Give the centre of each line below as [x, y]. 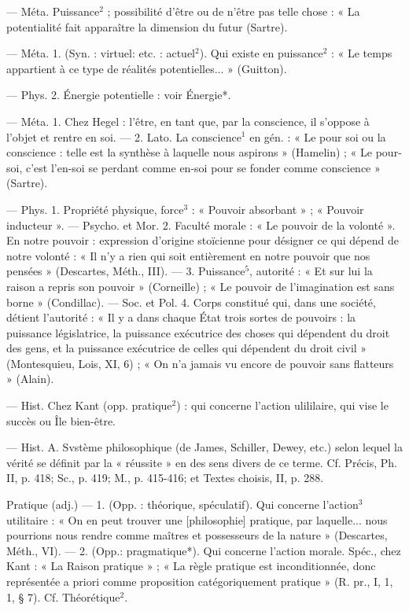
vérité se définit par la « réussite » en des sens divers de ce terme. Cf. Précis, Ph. [202, 462]
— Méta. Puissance [53, 11]
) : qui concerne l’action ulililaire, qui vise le [282, 405]
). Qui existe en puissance [261, 53]
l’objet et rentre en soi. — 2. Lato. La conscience [124, 136]
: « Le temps [361, 53]
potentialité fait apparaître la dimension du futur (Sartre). [147, 26]
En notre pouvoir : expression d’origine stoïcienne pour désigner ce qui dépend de [203, 240]
